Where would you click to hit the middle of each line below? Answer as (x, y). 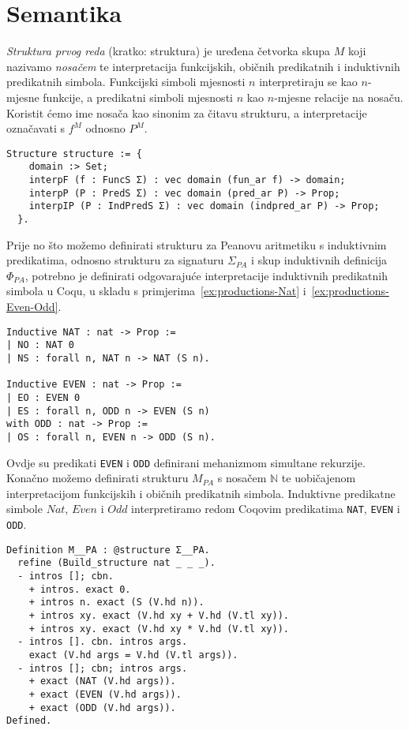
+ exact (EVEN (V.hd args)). (105, 694)
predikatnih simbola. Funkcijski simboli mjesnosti (126, 82)
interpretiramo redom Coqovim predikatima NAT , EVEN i (266, 509)
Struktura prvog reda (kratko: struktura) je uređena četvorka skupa (168, 51)
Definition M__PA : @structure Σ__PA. (108, 550)
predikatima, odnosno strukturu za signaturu (115, 260)
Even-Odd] (32, 306)
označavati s (36, 128)
